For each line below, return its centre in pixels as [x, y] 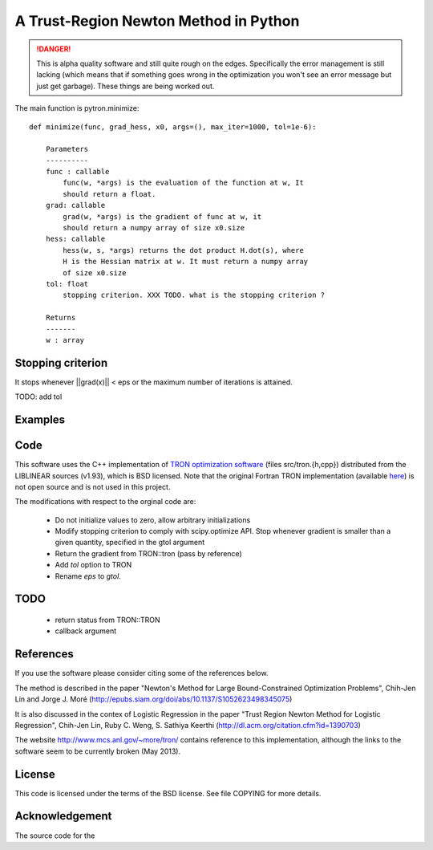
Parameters [67, 149]
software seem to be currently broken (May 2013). [97, 751]
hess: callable [75, 239]
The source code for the [55, 836]
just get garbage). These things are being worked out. [125, 86]
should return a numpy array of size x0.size [154, 228]
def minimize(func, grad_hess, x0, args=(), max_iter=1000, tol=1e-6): [173, 127]
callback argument [86, 631]
